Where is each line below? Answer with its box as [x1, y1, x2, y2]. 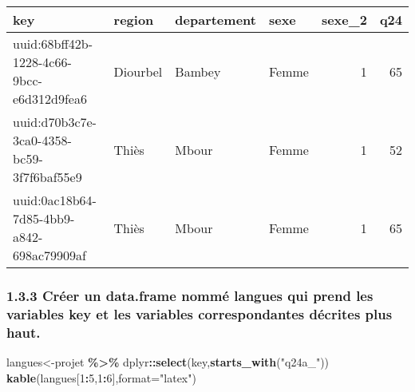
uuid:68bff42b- [13, 34, 93, 53]
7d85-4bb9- [13, 209, 75, 228]
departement [175, 10, 256, 29]
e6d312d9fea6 [13, 89, 87, 108]
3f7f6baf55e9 [13, 168, 82, 186]
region [113, 10, 154, 29]
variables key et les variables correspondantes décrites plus [6, 303, 393, 323]
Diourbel [113, 61, 163, 81]
